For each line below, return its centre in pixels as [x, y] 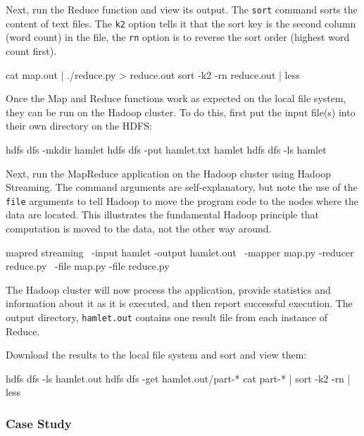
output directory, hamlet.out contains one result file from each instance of [167, 317]
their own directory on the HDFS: [79, 126]
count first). [31, 50]
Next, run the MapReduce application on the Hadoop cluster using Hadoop [169, 173]
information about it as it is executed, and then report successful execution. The [179, 303]
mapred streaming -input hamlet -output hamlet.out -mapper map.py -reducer [180, 252]
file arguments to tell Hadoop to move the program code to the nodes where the [182, 200]
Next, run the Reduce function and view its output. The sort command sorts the [182, 9]
